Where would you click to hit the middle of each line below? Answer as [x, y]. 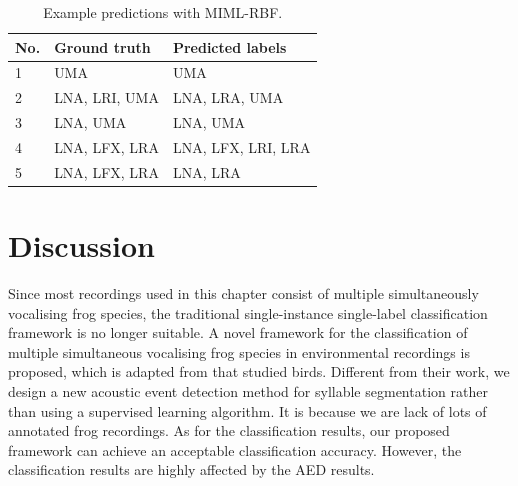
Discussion [81, 245]
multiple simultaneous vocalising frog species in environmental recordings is [239, 351]
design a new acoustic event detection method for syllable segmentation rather [248, 391]
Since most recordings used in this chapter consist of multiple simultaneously [243, 293]
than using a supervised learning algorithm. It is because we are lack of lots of [247, 410]
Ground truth [102, 46]
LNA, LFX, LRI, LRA [241, 146]
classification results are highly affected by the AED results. [191, 469]
